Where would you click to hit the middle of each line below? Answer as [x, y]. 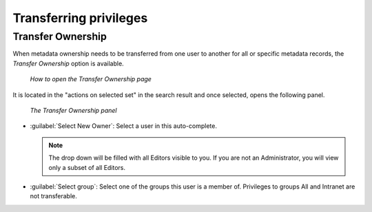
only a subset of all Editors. [87, 167]
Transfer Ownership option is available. [68, 63]
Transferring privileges [80, 18]
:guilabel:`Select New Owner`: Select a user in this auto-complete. [123, 126]
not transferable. [53, 196]
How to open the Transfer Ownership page [91, 79]
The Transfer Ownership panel [73, 110]
